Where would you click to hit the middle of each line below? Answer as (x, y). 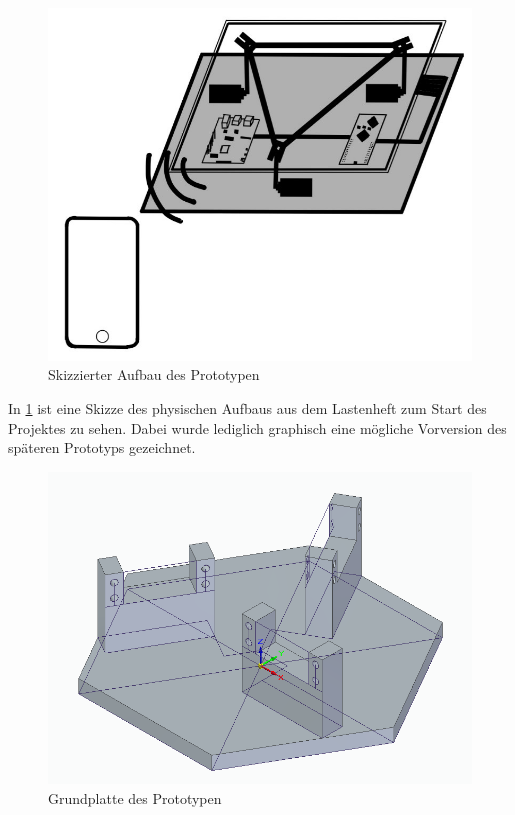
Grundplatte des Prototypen (135, 798)
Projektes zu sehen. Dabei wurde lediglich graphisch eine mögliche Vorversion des (257, 427)
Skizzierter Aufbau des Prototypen (154, 374)
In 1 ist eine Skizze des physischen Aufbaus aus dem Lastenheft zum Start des (247, 408)
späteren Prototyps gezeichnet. (102, 447)
